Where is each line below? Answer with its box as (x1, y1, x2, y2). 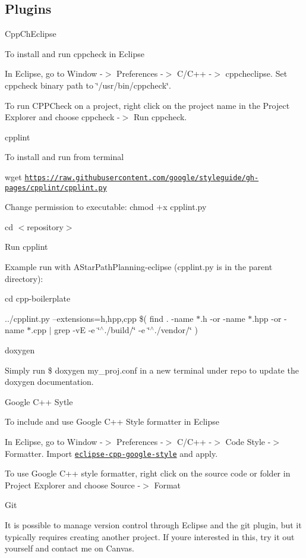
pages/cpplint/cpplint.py (5, 183, 107, 192)
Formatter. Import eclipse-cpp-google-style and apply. (5, 447, 218, 459)
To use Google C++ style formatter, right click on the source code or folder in (5, 467, 291, 479)
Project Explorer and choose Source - (5, 478, 141, 491)
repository (27, 220, 64, 233)
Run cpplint (5, 240, 48, 253)
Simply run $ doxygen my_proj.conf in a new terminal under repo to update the (5, 363, 299, 376)
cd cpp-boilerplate (5, 292, 71, 305)
